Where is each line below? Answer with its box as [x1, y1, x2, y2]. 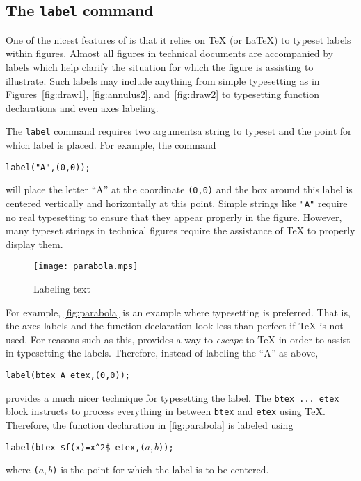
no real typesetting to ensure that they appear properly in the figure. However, [6, 209, 342, 224]
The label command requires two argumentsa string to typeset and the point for [6, 124, 352, 138]
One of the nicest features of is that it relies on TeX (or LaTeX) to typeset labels [6, 32, 351, 47]
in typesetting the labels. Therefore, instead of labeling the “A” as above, [6, 345, 319, 360]
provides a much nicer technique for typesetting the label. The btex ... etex [6, 390, 339, 405]
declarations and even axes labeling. [6, 100, 159, 115]
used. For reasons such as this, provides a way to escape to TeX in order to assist [6, 332, 351, 346]
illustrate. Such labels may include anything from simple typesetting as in [6, 73, 320, 88]
